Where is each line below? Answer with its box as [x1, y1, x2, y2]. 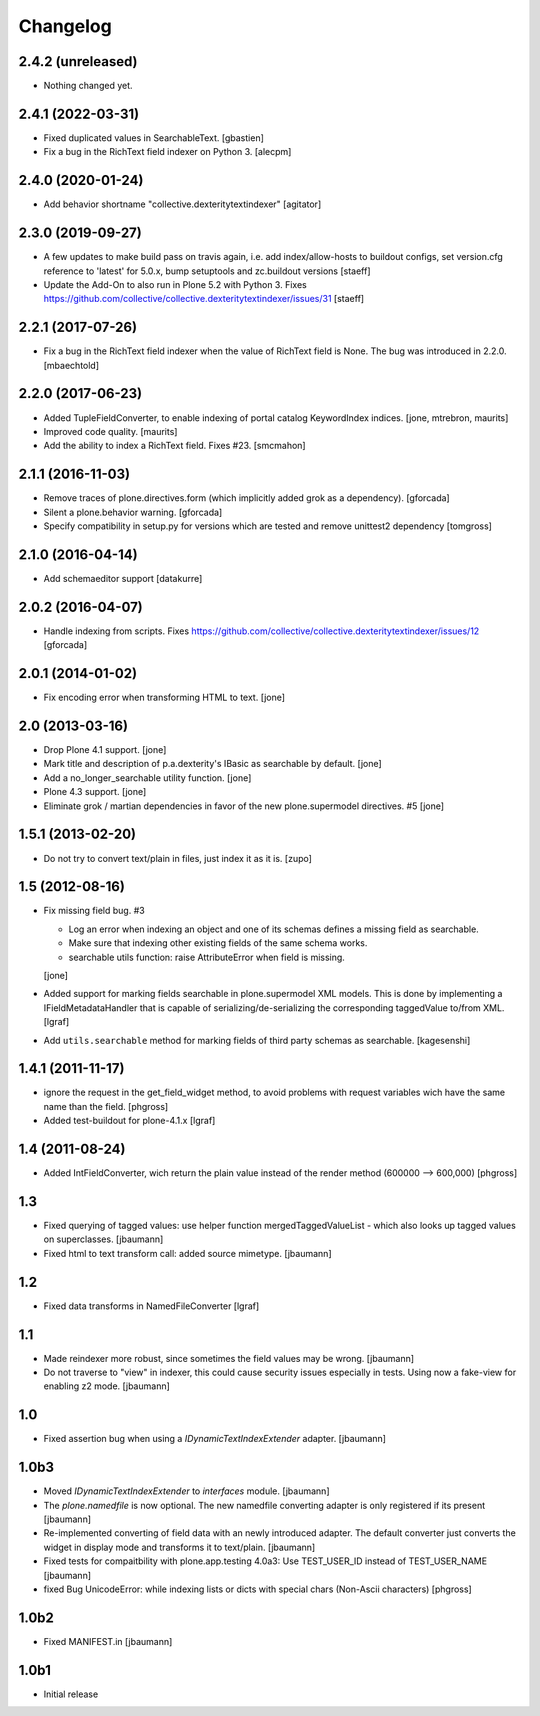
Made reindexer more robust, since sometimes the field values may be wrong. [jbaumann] [43, 1352, 415, 1364]
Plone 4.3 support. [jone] [43, 786, 147, 798]
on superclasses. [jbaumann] [43, 1233, 164, 1245]
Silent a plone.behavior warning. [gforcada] [43, 506, 223, 518]
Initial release [43, 1688, 99, 1700]
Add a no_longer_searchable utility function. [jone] [43, 771, 252, 784]
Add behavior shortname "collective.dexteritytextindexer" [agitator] [43, 198, 322, 210]
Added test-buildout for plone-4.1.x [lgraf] [43, 1115, 216, 1127]
